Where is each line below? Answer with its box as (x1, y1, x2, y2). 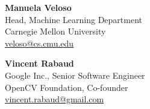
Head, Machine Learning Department (5, 13, 142, 25)
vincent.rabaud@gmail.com (5, 93, 104, 105)
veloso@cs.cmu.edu (5, 36, 74, 49)
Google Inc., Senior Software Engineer (5, 68, 145, 81)
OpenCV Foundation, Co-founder (5, 81, 128, 93)
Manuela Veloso (5, 1, 72, 13)
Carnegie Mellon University (5, 25, 106, 38)
